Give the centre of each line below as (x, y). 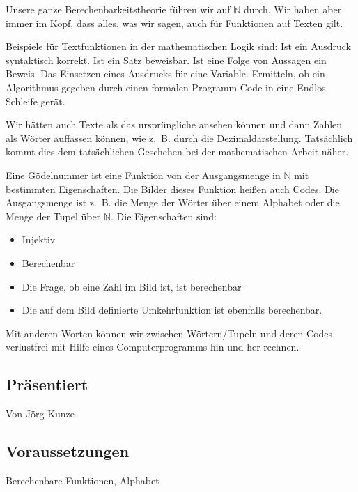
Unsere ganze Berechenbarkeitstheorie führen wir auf (118, 9)
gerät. (53, 101)
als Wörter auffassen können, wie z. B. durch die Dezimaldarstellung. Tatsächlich (179, 138)
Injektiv (39, 239)
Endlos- (313, 87)
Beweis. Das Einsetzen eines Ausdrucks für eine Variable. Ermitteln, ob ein (165, 74)
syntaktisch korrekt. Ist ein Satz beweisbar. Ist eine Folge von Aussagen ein (166, 60)
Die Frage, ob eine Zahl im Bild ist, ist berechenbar (132, 286)
